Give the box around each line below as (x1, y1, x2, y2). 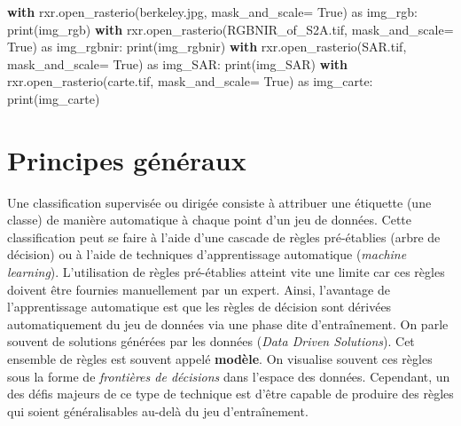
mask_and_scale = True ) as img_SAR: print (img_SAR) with (7, 54, 348, 73)
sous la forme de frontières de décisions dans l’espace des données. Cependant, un (7, 367, 450, 385)
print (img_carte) (7, 89, 100, 107)
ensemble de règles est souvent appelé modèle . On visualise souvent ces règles (7, 350, 433, 368)
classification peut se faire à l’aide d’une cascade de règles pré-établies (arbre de (7, 227, 441, 246)
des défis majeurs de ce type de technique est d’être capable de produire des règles (7, 384, 454, 403)
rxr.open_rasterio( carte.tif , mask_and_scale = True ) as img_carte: (7, 72, 373, 91)
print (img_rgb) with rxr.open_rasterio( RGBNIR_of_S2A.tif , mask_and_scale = (7, 20, 454, 38)
